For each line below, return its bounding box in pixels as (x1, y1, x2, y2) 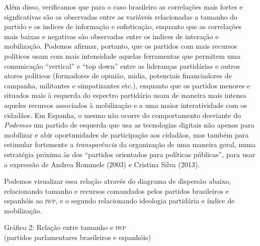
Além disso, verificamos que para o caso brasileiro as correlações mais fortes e (4, 2, 243, 12)
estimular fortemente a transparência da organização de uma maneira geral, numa (4, 139, 256, 150)
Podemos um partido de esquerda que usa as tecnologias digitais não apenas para (4, 119, 254, 130)
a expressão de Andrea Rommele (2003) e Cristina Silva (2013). (4, 159, 200, 169)
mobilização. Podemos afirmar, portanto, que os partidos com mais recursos (4, 41, 237, 51)
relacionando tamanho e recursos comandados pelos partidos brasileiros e (4, 185, 229, 196)
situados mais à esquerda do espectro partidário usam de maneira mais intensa (4, 90, 246, 100)
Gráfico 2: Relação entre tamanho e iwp (4, 222, 126, 232)
